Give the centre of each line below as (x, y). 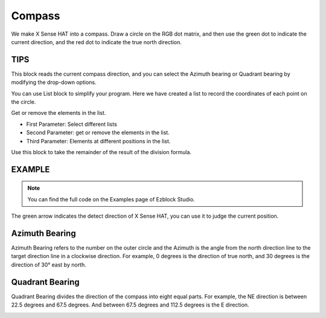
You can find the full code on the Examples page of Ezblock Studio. (111, 199)
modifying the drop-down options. (54, 82)
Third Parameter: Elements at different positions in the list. (98, 141)
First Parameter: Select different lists (72, 124)
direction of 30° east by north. (49, 264)
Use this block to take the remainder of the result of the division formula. (101, 152)
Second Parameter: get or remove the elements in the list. (98, 132)
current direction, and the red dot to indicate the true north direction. (97, 42)
